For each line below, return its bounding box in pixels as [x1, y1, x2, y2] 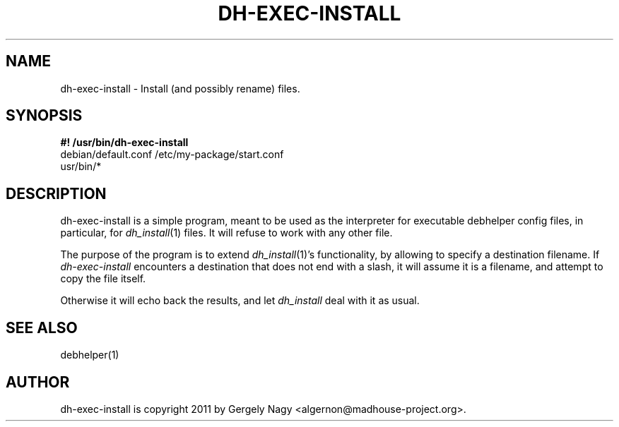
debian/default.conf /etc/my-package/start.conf [60, 148, 284, 161]
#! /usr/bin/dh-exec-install [60, 136, 189, 149]
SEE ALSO [6, 318, 78, 337]
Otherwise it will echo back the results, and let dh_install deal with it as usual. [60, 294, 420, 307]
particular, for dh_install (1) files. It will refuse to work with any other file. [60, 227, 393, 239]
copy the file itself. [60, 272, 146, 285]
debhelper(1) [60, 349, 119, 361]
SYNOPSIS [6, 107, 83, 125]
